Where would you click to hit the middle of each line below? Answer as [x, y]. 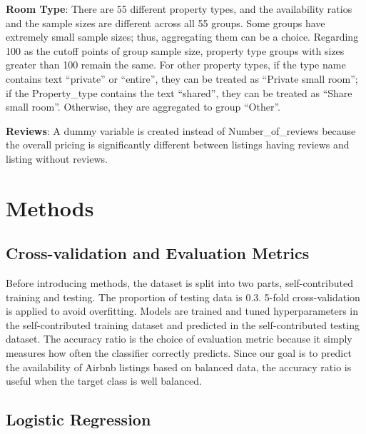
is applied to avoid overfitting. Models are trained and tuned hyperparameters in [182, 311]
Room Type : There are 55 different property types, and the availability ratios [179, 9]
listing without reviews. [57, 158]
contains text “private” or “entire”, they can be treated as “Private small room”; [182, 78]
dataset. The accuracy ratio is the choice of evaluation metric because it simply [179, 339]
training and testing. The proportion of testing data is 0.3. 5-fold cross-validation [183, 297]
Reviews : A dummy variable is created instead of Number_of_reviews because [181, 130]
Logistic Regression [78, 419]
